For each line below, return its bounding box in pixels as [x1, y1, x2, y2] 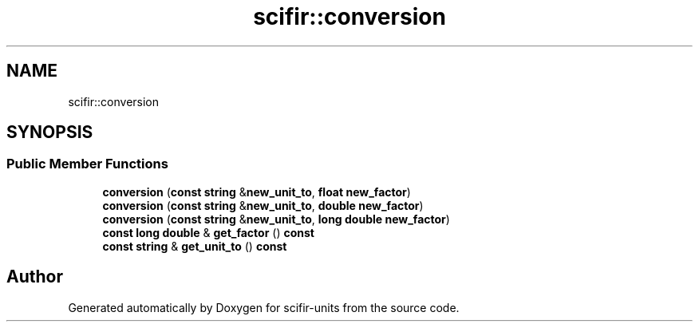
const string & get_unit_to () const [102, 239, 287, 253]
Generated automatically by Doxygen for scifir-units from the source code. [68, 300, 460, 314]
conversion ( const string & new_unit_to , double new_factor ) [102, 198, 424, 212]
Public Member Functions [6, 156, 168, 172]
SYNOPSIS [6, 122, 93, 143]
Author [6, 267, 63, 287]
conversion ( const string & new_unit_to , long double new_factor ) [102, 211, 450, 226]
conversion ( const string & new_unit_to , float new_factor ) [102, 184, 411, 199]
